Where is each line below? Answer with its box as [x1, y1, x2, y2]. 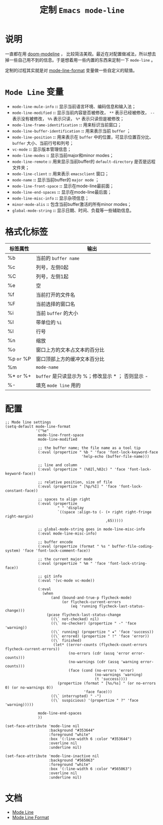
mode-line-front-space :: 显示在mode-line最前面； [12, 183, 114, 189]
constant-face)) [5, 488, 38, 493]
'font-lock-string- [107, 561, 147, 566]
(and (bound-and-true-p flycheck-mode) [51, 595, 132, 600]
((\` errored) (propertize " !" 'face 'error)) [51, 634, 150, 639]
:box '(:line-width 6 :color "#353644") [48, 736, 132, 741]
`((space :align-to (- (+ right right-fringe [57, 510, 152, 514]
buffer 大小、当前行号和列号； [12, 140, 74, 146]
